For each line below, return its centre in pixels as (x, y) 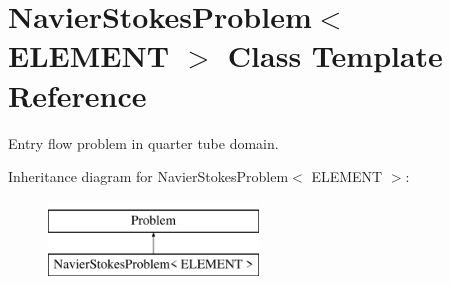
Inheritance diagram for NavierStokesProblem (148, 176)
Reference (77, 94)
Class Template (335, 55)
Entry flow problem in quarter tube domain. (143, 142)
